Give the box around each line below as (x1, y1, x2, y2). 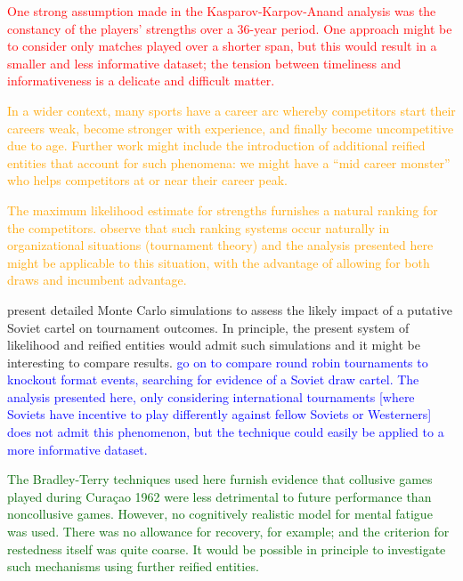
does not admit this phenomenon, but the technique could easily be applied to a (7, 423, 444, 441)
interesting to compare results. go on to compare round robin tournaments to (7, 352, 428, 371)
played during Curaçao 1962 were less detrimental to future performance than (7, 487, 432, 505)
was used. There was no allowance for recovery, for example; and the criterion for (7, 522, 450, 541)
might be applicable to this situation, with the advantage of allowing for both (7, 253, 430, 271)
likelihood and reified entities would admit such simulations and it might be (7, 335, 420, 354)
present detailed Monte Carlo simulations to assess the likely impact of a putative (7, 300, 452, 319)
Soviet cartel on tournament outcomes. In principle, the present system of (7, 318, 410, 336)
